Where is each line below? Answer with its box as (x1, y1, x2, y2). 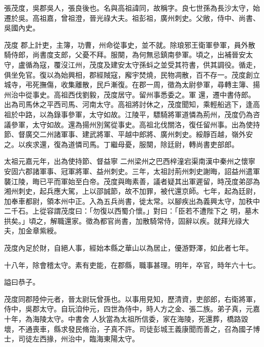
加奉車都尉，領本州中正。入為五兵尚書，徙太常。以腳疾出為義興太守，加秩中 (4, 195, 260, 206)
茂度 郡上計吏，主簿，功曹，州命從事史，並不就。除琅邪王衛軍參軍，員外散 (4, 39, 255, 50)
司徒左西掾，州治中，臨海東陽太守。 (18, 333, 139, 344)
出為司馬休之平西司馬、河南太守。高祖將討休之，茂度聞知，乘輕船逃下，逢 (4, 99, 253, 110)
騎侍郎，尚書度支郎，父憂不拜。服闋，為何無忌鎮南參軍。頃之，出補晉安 (4, 49, 246, 60)
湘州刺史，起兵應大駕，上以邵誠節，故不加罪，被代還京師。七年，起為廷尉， (4, 186, 260, 196)
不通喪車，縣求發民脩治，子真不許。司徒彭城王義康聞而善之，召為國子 (18, 323, 253, 334)
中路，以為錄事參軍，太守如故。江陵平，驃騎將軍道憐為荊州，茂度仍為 (18, 109, 253, 119)
